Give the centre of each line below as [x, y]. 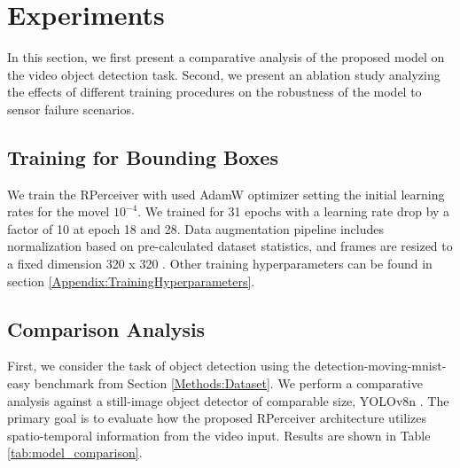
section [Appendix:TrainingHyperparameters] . [131, 281]
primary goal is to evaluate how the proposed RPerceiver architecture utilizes [217, 418]
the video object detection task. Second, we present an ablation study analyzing [224, 74]
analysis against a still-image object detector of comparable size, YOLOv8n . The [228, 400]
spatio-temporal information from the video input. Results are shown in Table [219, 435]
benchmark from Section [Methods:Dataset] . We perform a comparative [228, 383]
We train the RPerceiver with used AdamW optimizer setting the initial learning [226, 194]
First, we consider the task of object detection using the [159, 366]
